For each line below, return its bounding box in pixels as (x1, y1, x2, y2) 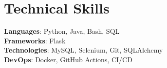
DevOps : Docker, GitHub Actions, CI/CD (4, 54, 132, 64)
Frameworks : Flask (4, 35, 66, 45)
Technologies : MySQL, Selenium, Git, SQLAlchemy (4, 45, 163, 55)
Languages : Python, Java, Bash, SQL (4, 26, 120, 36)
